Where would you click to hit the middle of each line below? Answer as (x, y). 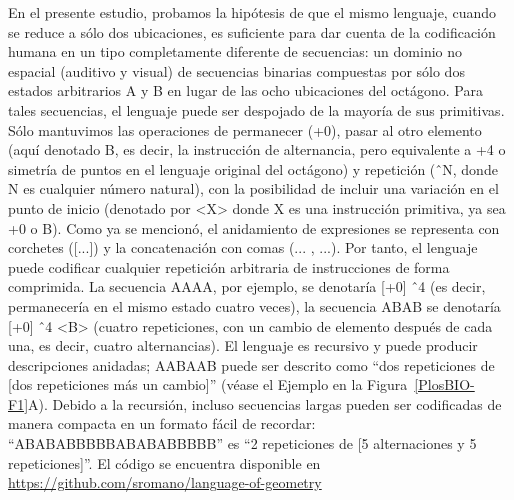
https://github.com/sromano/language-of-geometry (165, 482)
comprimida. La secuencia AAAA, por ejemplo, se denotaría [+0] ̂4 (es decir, (247, 286)
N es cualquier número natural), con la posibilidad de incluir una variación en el (253, 188)
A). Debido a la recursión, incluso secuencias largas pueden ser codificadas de (265, 403)
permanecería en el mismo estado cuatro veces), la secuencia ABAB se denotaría (254, 305)
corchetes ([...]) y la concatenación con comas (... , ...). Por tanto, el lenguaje (243, 247)
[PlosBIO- (444, 384)
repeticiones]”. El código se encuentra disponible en (164, 462)
